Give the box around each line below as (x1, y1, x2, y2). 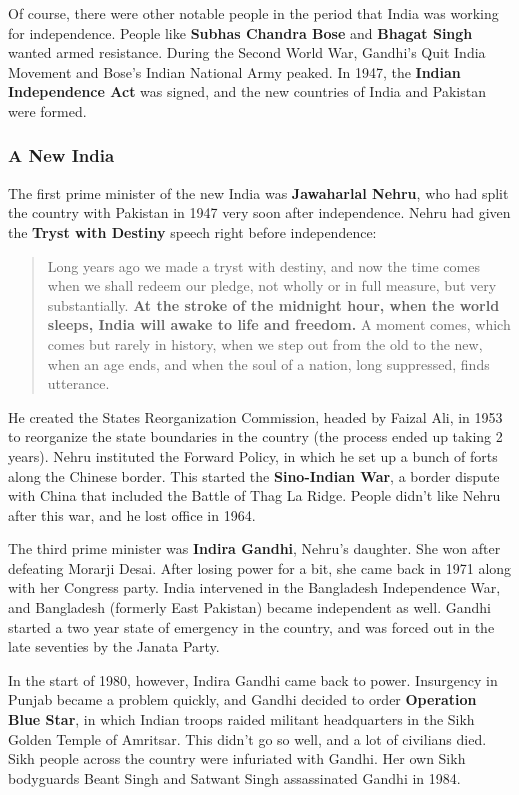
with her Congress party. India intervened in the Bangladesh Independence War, (8, 577, 501, 598)
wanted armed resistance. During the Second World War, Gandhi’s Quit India (8, 42, 486, 63)
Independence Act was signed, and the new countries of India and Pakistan (8, 81, 486, 102)
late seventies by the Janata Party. (8, 636, 220, 657)
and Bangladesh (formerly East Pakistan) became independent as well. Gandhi (8, 597, 491, 618)
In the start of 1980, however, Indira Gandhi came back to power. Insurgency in (8, 669, 498, 690)
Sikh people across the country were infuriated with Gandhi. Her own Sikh (8, 748, 466, 769)
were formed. (8, 100, 87, 121)
